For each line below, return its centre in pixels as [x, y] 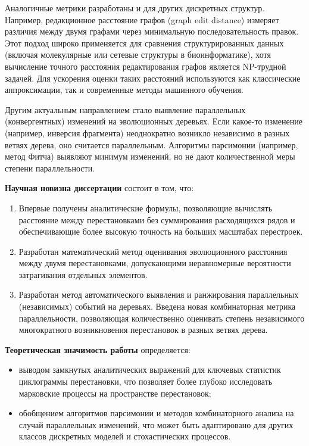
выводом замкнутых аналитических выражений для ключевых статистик [150, 369]
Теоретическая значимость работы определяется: [98, 349]
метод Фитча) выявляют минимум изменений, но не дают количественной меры [150, 156]
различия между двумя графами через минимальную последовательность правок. [152, 31]
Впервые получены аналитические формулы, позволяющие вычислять [146, 208]
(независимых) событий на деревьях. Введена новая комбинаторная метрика [157, 306]
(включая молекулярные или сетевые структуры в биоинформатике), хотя [138, 54]
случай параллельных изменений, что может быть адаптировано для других [156, 424]
